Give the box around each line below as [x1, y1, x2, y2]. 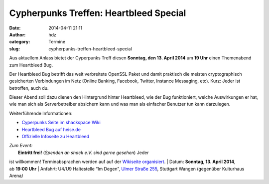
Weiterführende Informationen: [9, 110, 73, 116]
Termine [48, 39, 66, 45]
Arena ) [9, 173, 23, 179]
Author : [9, 31, 26, 37]
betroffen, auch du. [9, 85, 49, 91]
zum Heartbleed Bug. [9, 62, 53, 68]
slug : [9, 45, 20, 52]
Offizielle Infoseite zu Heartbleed [21, 134, 90, 140]
